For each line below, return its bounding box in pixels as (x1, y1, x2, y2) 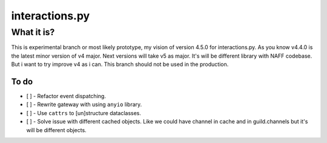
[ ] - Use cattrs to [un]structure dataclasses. (26, 109, 142, 116)
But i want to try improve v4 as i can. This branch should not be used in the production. (11, 61, 229, 68)
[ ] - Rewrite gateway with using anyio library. (26, 101, 142, 108)
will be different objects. (26, 126, 87, 133)
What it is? (11, 27, 55, 38)
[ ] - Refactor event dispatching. (26, 93, 106, 100)
